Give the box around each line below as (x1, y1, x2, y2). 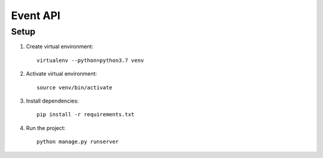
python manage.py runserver (36, 138, 119, 145)
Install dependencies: (26, 97, 79, 104)
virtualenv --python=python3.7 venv (36, 57, 144, 64)
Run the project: (26, 124, 66, 131)
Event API (11, 9, 61, 22)
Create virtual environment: (26, 43, 94, 50)
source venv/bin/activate (36, 84, 113, 91)
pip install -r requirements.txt (36, 111, 135, 118)
